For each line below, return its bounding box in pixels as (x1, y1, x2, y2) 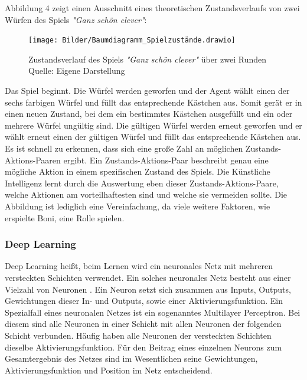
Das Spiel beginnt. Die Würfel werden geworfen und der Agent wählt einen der (5, 84, 290, 97)
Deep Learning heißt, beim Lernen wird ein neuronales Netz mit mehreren (5, 260, 273, 272)
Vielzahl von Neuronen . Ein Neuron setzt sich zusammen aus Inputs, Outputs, (5, 283, 291, 295)
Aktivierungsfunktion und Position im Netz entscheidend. (5, 363, 213, 376)
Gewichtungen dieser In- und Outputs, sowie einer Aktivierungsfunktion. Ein (5, 294, 283, 307)
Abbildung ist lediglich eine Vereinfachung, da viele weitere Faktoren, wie (5, 199, 270, 212)
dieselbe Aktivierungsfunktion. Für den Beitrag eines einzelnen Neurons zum (5, 340, 282, 353)
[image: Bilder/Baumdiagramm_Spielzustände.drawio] (28, 36, 236, 45)
